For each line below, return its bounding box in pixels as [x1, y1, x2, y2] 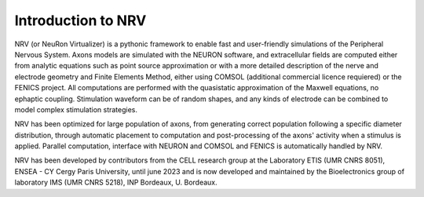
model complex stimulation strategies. [14, 104, 137, 114]
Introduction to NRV [14, 12, 147, 29]
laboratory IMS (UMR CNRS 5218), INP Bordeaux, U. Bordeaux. [14, 177, 217, 188]
